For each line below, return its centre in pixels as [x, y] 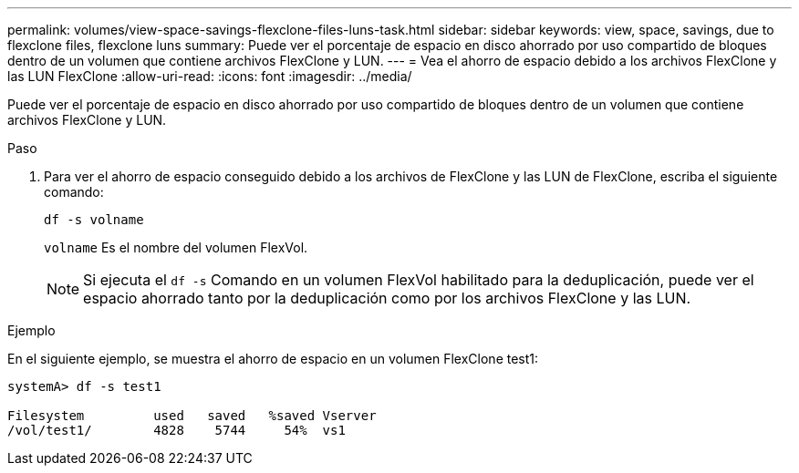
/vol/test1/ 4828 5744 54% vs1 [176, 430]
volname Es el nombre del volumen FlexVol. [176, 247]
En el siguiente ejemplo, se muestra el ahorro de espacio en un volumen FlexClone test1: [273, 359]
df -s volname [94, 220]
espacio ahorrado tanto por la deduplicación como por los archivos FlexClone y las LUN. [387, 298]
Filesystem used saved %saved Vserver [192, 416]
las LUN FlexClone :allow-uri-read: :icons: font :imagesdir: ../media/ [210, 76]
